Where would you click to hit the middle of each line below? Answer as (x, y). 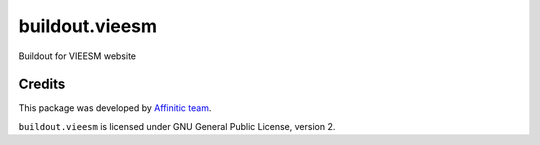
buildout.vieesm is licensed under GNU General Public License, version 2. (177, 126)
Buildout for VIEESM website (77, 56)
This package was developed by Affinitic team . (115, 108)
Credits (42, 84)
